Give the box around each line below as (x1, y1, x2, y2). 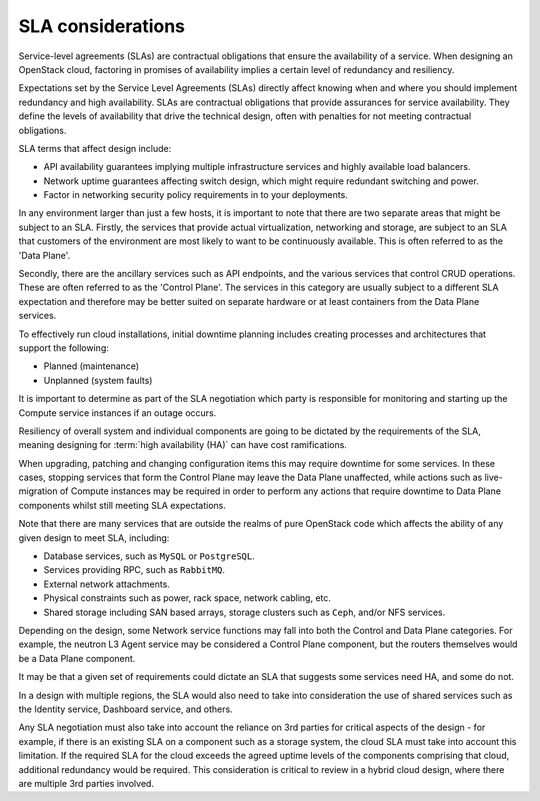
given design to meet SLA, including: (18, 531, 170, 544)
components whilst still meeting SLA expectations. (18, 499, 227, 511)
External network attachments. (43, 578, 170, 590)
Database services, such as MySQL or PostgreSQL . (43, 550, 255, 562)
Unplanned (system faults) (43, 374, 153, 386)
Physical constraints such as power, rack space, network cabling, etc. (43, 592, 332, 604)
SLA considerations (18, 15, 185, 37)
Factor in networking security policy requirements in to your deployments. (43, 189, 349, 201)
